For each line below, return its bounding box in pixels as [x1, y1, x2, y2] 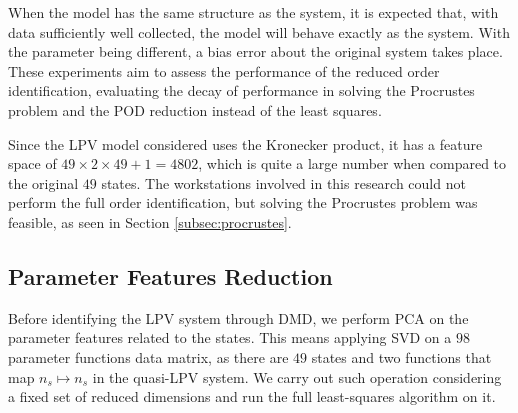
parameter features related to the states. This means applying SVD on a [8, 327, 452, 348]
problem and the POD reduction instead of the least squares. [8, 99, 382, 120]
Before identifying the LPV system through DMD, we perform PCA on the [8, 307, 469, 328]
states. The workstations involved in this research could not [101, 172, 466, 193]
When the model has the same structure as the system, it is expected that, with [8, 2, 499, 22]
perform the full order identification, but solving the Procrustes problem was [8, 192, 478, 213]
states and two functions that [311, 346, 492, 367]
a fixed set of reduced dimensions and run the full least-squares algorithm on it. [8, 386, 496, 407]
